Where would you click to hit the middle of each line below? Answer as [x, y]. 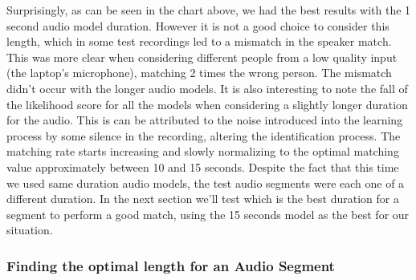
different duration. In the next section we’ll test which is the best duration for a [203, 199]
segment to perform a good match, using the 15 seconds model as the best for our [208, 214]
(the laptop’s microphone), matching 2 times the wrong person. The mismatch [199, 73]
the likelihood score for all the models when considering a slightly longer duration [207, 104]
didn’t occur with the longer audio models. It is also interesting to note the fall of [207, 88]
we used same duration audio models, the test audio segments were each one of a [206, 183]
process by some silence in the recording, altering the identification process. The [204, 135]
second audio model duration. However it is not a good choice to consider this [198, 25]
